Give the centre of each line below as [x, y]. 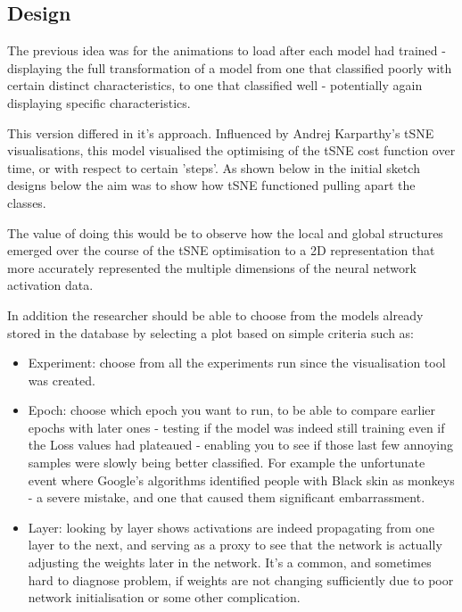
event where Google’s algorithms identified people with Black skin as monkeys [241, 480]
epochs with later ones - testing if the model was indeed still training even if [236, 427]
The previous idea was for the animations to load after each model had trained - [227, 50]
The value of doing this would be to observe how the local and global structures [225, 232]
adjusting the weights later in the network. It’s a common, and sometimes [230, 562]
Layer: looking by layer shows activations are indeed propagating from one [231, 527]
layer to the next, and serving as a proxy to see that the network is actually [235, 545]
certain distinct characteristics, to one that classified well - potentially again [215, 85]
